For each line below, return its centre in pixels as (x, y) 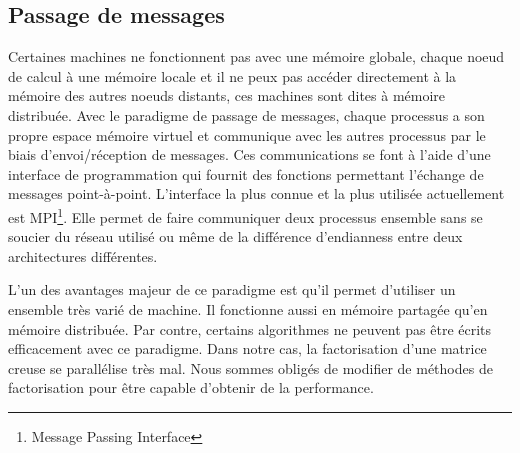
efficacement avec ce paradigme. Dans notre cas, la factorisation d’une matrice (247, 348)
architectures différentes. (83, 255)
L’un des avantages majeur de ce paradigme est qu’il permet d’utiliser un (232, 289)
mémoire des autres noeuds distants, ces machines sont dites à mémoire (227, 95)
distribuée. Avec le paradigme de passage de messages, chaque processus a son (246, 114)
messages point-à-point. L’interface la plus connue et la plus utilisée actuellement (256, 193)
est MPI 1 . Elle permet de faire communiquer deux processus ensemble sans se (245, 215)
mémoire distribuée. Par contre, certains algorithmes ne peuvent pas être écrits (250, 328)
